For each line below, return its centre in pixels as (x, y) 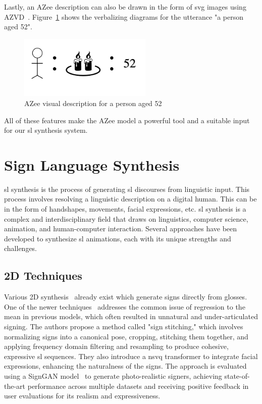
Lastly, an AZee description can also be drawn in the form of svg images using (125, 7)
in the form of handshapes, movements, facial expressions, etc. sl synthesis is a (125, 209)
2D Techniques (43, 275)
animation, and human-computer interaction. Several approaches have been (121, 229)
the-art (15, 386)
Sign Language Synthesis (92, 164)
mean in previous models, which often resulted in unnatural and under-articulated (131, 316)
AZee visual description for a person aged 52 (93, 103)
